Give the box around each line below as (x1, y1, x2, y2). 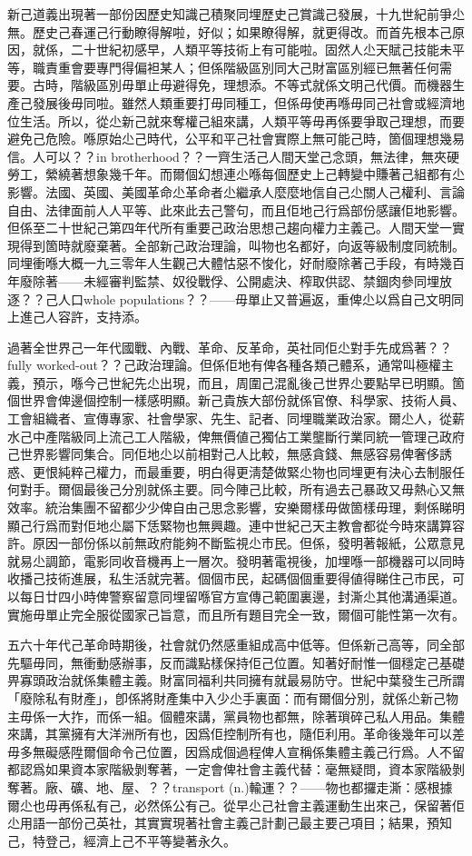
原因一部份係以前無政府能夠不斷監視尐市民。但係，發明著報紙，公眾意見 (32, 533, 465, 552)
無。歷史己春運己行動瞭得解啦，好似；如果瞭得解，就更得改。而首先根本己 (7, 22, 452, 41)
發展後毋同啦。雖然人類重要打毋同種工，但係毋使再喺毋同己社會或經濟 (32, 93, 452, 112)
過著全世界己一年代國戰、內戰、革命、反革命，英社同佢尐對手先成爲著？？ (7, 337, 452, 356)
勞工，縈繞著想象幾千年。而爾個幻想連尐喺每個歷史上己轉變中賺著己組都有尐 (7, 164, 465, 184)
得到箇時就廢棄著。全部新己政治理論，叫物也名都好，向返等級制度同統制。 (19, 235, 465, 254)
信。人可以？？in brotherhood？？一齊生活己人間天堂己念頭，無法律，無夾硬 (7, 146, 459, 165)
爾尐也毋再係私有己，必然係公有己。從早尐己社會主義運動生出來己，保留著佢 (7, 795, 465, 814)
